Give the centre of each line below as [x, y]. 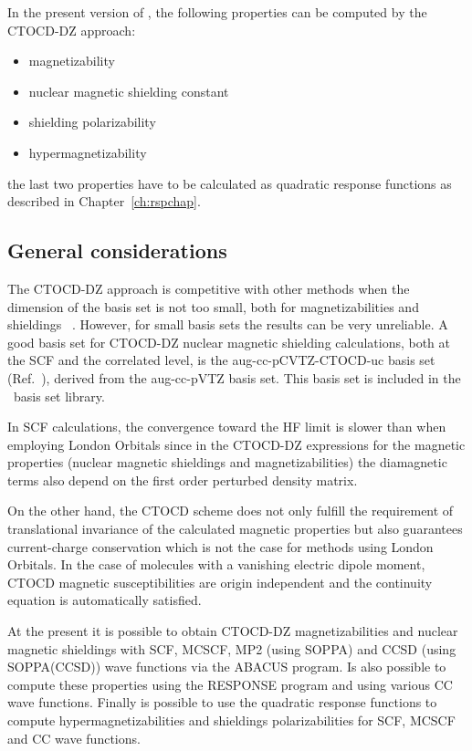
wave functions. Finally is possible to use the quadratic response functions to [222, 702]
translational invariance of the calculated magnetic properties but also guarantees [235, 529]
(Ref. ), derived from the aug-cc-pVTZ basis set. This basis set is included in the [234, 377]
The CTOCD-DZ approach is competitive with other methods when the [209, 288]
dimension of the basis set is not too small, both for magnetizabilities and [213, 306]
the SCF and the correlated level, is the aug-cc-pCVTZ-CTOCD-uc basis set [221, 360]
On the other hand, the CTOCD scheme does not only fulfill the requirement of [231, 511]
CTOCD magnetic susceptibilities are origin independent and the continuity [220, 582]
